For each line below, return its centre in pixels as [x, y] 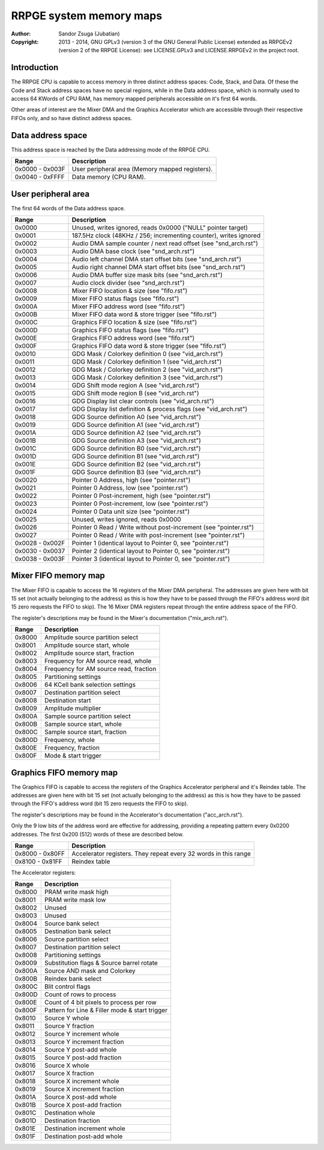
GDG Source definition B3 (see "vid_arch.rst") [136, 472]
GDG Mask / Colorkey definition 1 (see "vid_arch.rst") [147, 362]
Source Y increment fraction [84, 1042]
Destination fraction [72, 1121]
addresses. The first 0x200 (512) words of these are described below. [97, 834]
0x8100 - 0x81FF [38, 861]
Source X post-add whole [80, 1097]
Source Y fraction [69, 1026]
